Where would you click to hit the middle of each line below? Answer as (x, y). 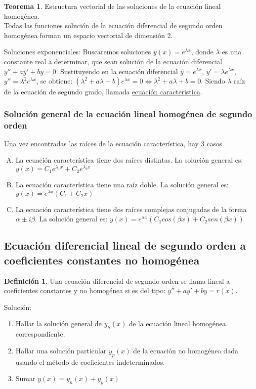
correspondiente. (40, 334)
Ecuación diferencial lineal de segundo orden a (125, 245)
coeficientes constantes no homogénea (102, 260)
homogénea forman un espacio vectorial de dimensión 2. (88, 35)
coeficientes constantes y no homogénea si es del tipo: (85, 290)
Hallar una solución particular (61, 350)
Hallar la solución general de (59, 324)
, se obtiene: (54, 81)
